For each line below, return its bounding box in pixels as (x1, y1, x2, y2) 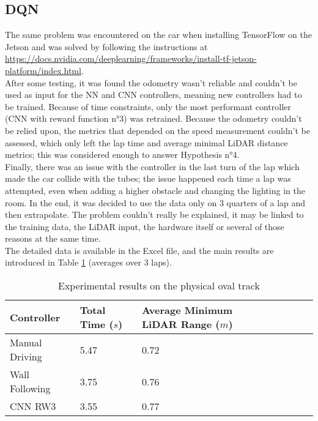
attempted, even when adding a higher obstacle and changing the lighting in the (5, 184, 305, 196)
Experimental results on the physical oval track (58, 278, 260, 293)
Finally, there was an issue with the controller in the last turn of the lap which (5, 160, 300, 173)
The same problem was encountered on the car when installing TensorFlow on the (5, 28, 312, 41)
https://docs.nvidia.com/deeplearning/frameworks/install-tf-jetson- (5, 52, 257, 65)
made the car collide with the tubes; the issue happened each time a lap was (5, 172, 291, 185)
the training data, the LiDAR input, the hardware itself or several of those (5, 220, 284, 233)
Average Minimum (142, 303, 233, 318)
